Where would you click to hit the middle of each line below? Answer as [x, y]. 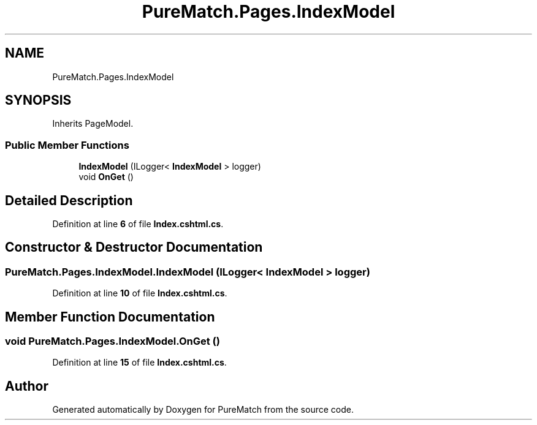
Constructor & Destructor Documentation [134, 247]
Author [27, 386]
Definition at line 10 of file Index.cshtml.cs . [140, 293]
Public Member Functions [67, 145]
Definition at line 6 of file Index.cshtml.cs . [138, 224]
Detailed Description [69, 200]
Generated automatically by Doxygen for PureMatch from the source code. [203, 410]
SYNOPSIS [38, 100]
